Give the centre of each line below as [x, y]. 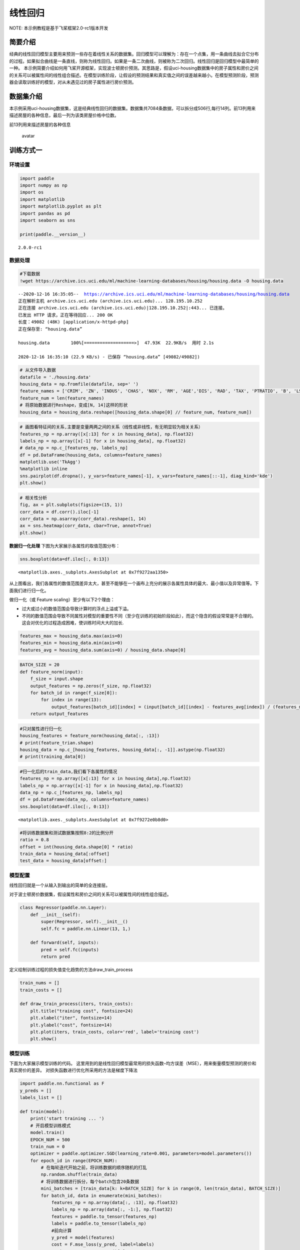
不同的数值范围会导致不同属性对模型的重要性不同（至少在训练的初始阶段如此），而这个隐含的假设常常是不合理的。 [139, 615]
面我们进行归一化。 [29, 590]
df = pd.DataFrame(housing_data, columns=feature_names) [91, 455]
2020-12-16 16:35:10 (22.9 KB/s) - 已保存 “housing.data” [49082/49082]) [109, 357]
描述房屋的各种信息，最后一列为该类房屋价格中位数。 [64, 115]
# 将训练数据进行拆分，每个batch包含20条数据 [90, 1181]
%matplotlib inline [43, 469]
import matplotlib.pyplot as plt [61, 206]
